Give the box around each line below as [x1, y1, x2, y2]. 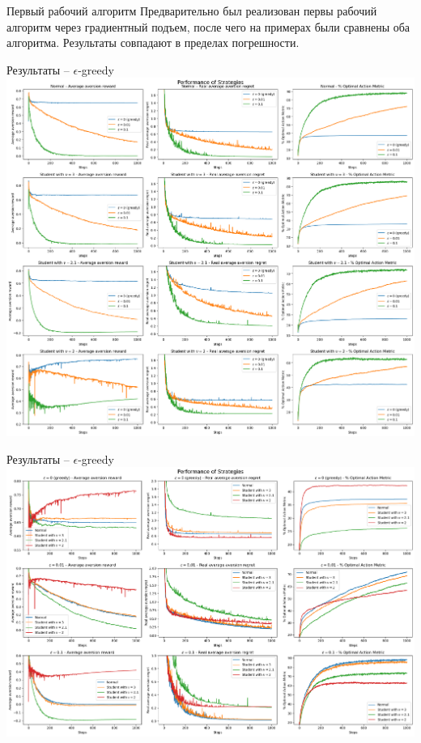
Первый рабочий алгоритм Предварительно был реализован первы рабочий [6, 2, 377, 19]
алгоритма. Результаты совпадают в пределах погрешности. [6, 34, 300, 51]
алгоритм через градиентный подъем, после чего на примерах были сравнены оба [6, 18, 410, 35]
